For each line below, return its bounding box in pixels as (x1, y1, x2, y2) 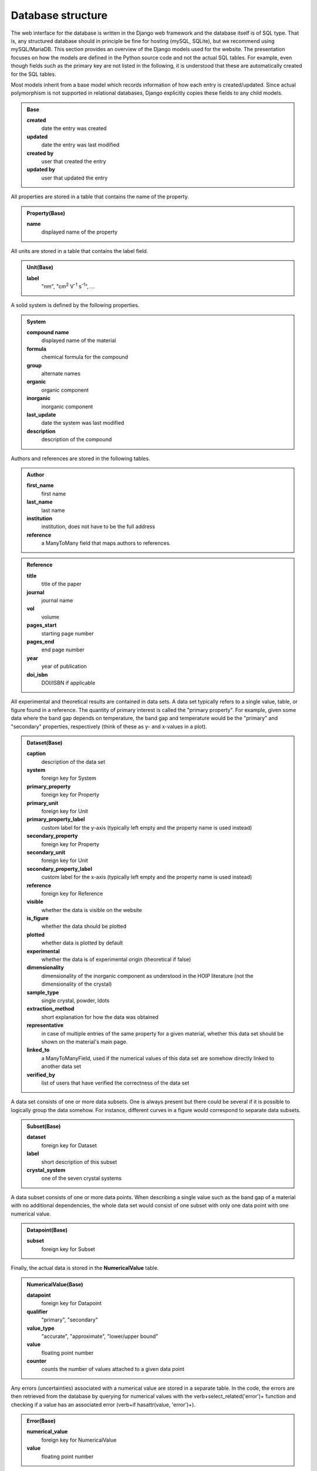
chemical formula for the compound (41, 354, 129, 361)
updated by (26, 166, 55, 173)
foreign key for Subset (41, 1245, 95, 1253)
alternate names (41, 370, 81, 377)
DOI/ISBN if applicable (41, 679, 96, 686)
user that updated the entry (41, 174, 108, 181)
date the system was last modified (41, 420, 124, 427)
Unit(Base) (26, 264, 54, 271)
